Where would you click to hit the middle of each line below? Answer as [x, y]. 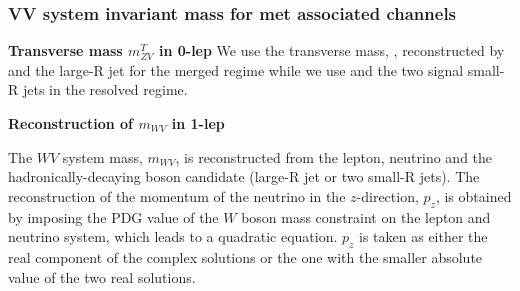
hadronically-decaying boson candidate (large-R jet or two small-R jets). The [244, 176]
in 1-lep [198, 123]
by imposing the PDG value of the [113, 216]
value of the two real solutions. [102, 276]
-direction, [387, 195]
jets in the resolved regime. [105, 89]
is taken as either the [423, 236]
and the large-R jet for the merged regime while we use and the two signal [236, 69]
